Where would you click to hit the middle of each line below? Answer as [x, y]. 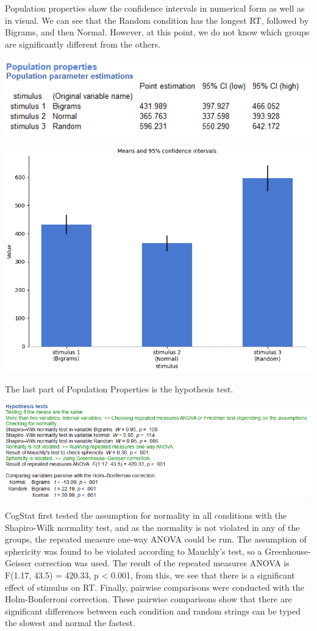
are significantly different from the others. [83, 44]
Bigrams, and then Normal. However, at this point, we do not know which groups [157, 32]
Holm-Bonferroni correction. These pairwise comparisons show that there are [148, 599]
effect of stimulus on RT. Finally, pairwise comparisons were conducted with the [155, 587]
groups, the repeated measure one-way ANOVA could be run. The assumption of [156, 539]
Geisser [18, 563]
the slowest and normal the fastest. [70, 623]
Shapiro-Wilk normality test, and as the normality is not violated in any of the [152, 527]
